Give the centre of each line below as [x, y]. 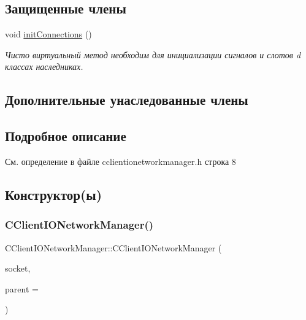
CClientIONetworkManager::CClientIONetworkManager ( [113, 247]
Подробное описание [66, 136]
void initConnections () [48, 34]
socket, [18, 268]
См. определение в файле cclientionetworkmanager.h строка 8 [120, 161]
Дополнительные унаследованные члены [127, 100]
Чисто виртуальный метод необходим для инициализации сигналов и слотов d [153, 54]
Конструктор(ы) [54, 194]
